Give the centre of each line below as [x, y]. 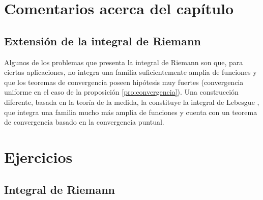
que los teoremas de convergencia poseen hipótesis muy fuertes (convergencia [124, 82]
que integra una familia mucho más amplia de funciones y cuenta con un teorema [131, 112]
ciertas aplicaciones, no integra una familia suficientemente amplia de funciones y [130, 72]
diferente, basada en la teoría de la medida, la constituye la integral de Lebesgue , [132, 102]
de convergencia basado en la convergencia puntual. [84, 122]
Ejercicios [38, 156]
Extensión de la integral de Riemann [103, 40]
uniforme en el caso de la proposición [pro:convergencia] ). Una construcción [121, 92]
